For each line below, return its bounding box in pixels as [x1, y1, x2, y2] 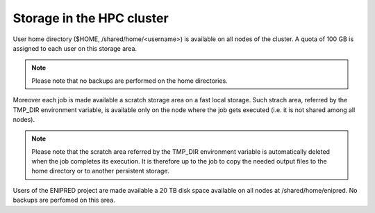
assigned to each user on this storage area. [12, 44, 137, 52]
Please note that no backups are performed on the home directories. [31, 77, 228, 85]
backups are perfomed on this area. [12, 196, 116, 205]
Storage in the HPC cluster [12, 10, 169, 26]
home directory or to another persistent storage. [31, 167, 170, 175]
